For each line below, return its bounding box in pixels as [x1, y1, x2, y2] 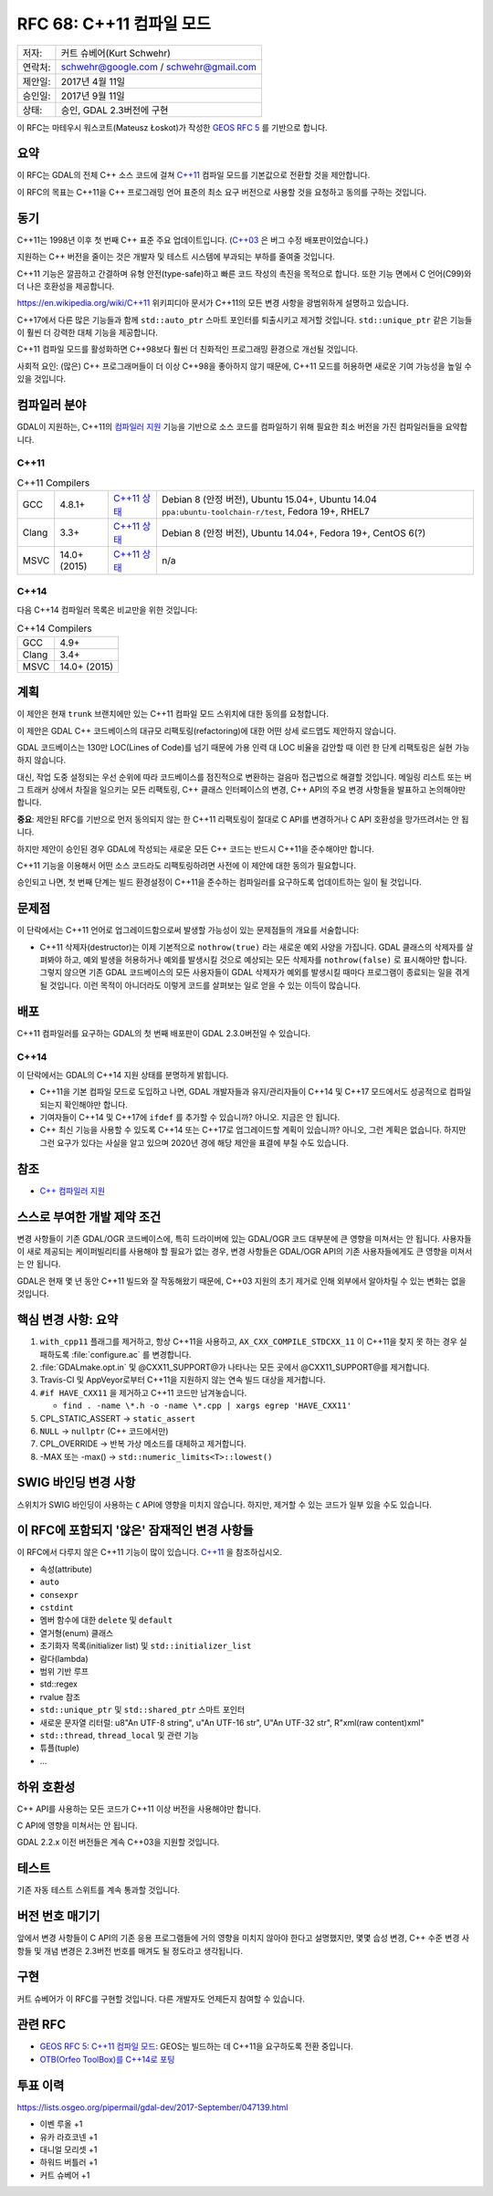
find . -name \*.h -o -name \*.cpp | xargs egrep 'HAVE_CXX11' [62, 1401, 351, 1411]
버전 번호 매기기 [16, 1908, 100, 1924]
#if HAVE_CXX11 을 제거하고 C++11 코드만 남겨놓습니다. [39, 1387, 247, 1398]
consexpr [39, 1590, 79, 1600]
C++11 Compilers [16, 476, 90, 489]
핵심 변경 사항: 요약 [16, 1312, 119, 1328]
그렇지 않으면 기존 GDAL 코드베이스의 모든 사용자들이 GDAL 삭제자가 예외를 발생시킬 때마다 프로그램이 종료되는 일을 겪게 [39, 967, 470, 978]
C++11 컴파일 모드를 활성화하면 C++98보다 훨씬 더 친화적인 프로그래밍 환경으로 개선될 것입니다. [16, 343, 359, 355]
